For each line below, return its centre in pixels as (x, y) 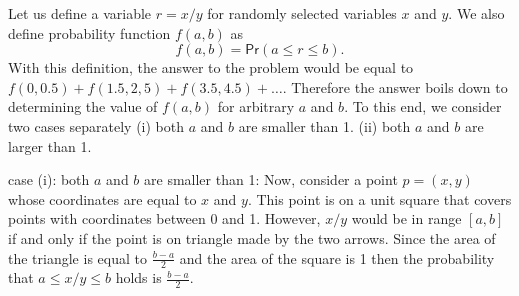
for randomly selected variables (302, 13)
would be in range (406, 218)
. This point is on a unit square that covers (379, 198)
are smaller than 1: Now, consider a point (271, 179)
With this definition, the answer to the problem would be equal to (211, 67)
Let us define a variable (80, 13)
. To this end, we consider (423, 106)
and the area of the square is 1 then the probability (337, 257)
